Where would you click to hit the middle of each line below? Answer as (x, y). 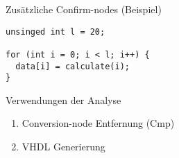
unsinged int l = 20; (56, 32)
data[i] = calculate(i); (73, 66)
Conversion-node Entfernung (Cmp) (98, 123)
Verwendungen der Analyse (63, 99)
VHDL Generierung (63, 147)
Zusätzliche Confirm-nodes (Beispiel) (84, 9)
